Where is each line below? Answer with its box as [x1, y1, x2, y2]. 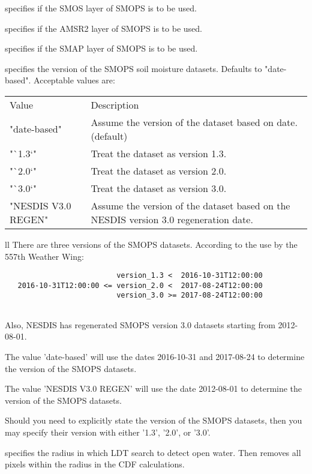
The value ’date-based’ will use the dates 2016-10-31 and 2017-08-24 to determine [5, 350, 305, 362]
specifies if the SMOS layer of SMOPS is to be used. [5, 2, 197, 14]
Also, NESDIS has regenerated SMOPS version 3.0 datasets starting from [5, 318, 275, 331]
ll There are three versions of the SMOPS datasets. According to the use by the [5, 238, 298, 250]
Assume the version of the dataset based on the [91, 198, 290, 212]
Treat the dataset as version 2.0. [91, 163, 227, 178]
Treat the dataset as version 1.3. [91, 146, 227, 160]
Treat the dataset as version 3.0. [91, 181, 227, 195]
